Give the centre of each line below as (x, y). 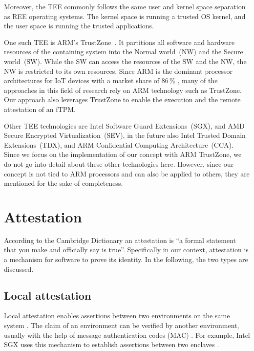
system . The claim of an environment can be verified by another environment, (122, 325)
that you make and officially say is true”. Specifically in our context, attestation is (126, 250)
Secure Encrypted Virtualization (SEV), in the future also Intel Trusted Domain (125, 135)
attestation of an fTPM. (40, 109)
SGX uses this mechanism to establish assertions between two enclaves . (112, 344)
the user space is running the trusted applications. (79, 26)
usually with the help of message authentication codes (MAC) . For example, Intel (127, 335)
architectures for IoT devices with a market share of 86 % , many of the (111, 80)
